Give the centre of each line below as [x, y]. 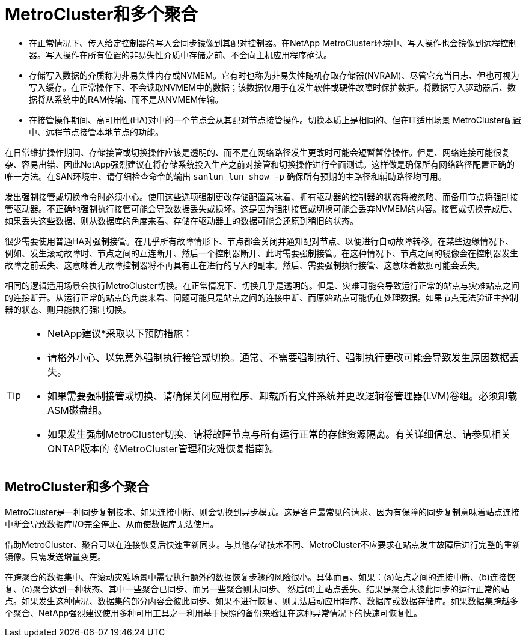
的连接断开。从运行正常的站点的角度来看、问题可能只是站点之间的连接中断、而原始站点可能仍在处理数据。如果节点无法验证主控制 [261, 297]
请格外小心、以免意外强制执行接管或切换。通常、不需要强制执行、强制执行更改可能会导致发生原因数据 [279, 357]
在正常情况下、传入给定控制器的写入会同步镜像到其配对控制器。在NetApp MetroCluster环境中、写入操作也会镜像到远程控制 [273, 43]
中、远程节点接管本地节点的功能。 [96, 132]
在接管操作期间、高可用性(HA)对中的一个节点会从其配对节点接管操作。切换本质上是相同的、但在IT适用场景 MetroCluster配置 [275, 120]
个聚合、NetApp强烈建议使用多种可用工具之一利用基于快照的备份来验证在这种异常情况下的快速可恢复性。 [214, 613]
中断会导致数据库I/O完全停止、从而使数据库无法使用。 [112, 524]
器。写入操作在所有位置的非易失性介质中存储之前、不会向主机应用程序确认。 [180, 55]
